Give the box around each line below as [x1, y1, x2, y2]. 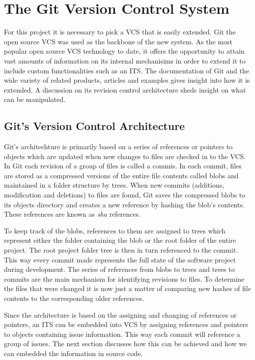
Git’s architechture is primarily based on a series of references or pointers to [4, 141, 233, 152]
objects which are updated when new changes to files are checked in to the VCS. [4, 151, 246, 161]
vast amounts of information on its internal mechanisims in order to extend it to [4, 55, 246, 65]
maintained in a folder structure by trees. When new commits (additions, [4, 180, 225, 190]
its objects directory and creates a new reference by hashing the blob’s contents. [4, 199, 245, 209]
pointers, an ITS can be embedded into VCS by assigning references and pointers [4, 319, 248, 329]
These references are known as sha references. [4, 209, 141, 219]
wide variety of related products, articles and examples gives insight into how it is [4, 75, 250, 85]
